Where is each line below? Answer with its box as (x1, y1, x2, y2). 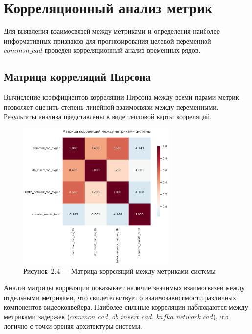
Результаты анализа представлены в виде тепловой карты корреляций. (4, 111, 212, 121)
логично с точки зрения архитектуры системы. (4, 321, 142, 331)
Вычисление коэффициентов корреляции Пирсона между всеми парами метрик (4, 92, 239, 102)
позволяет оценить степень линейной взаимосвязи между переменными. (4, 101, 219, 112)
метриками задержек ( (4, 311, 70, 321)
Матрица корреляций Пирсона (4, 69, 151, 84)
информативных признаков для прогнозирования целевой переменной (4, 35, 211, 46)
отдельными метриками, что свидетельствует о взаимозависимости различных (4, 292, 236, 302)
